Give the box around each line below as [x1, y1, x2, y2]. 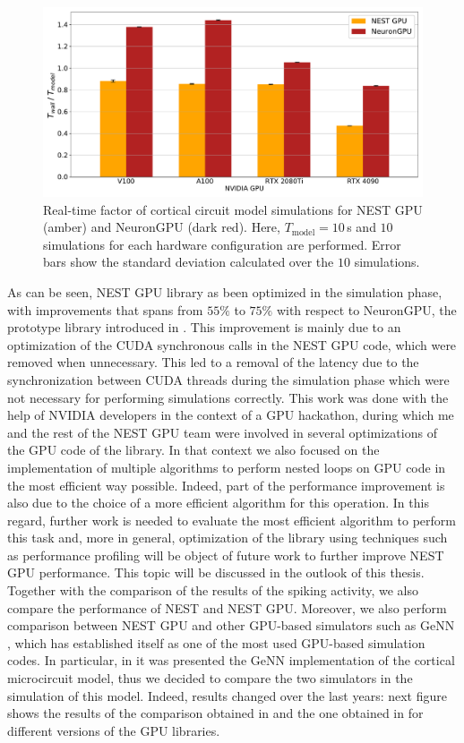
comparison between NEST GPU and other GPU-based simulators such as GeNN [7, 616, 455, 635]
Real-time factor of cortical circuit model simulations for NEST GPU [43, 200, 423, 218]
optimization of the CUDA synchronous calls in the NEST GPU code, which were [7, 335, 457, 354]
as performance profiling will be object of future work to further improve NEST [7, 545, 444, 564]
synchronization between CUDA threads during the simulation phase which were [7, 370, 450, 389]
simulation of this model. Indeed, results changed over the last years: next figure [7, 686, 447, 705]
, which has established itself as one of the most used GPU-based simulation [7, 633, 425, 652]
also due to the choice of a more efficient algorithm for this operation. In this [7, 493, 429, 512]
